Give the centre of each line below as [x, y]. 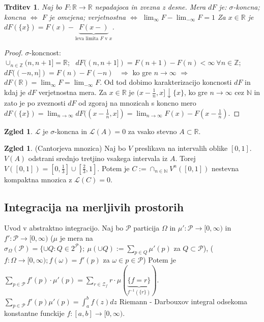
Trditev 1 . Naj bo [33, 7]
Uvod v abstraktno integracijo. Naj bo [64, 228]
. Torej [185, 158]
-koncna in [71, 131]
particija [146, 228]
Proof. [13, 52]
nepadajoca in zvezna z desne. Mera [150, 7]
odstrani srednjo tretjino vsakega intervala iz [98, 158]
